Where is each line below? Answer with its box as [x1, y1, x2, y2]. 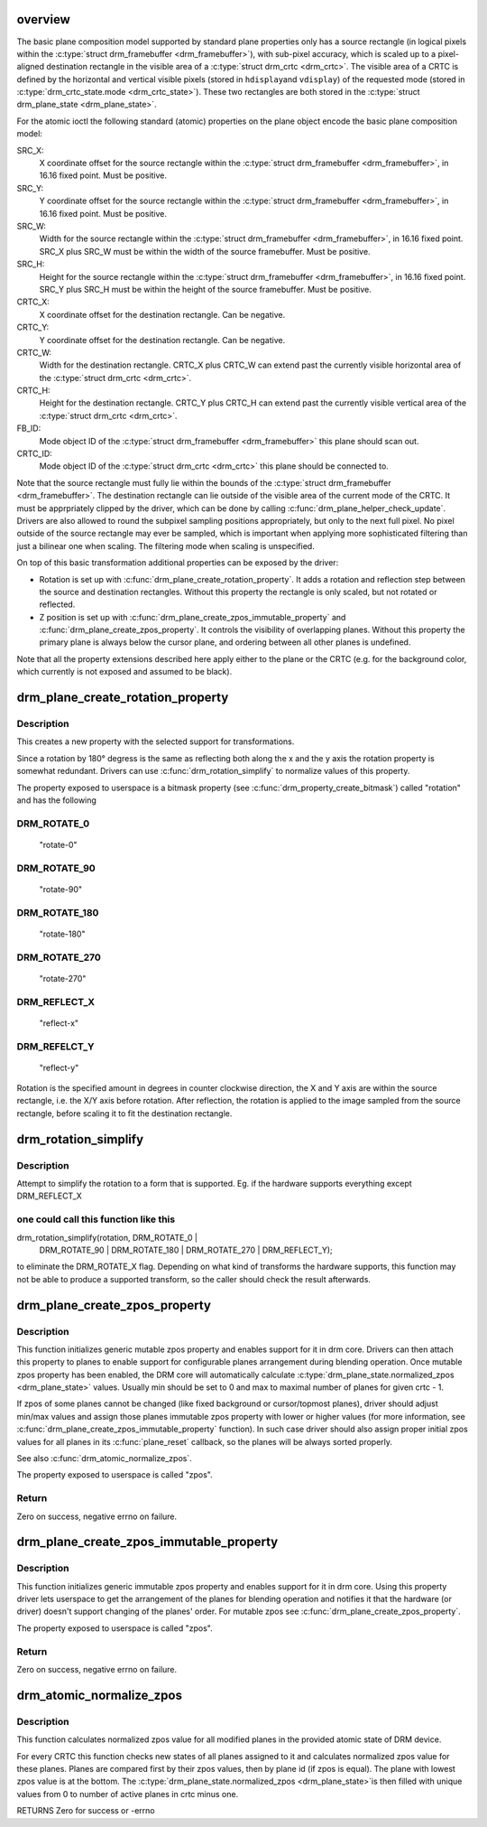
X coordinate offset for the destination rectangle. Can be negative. [39, 309, 286, 320]
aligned [16, 61, 45, 72]
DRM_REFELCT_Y [16, 1039, 95, 1052]
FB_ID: [16, 423, 41, 433]
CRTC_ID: [16, 448, 53, 460]
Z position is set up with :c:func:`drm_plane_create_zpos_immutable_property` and [39, 611, 346, 622]
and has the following [16, 795, 96, 806]
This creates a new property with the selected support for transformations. [16, 736, 295, 747]
